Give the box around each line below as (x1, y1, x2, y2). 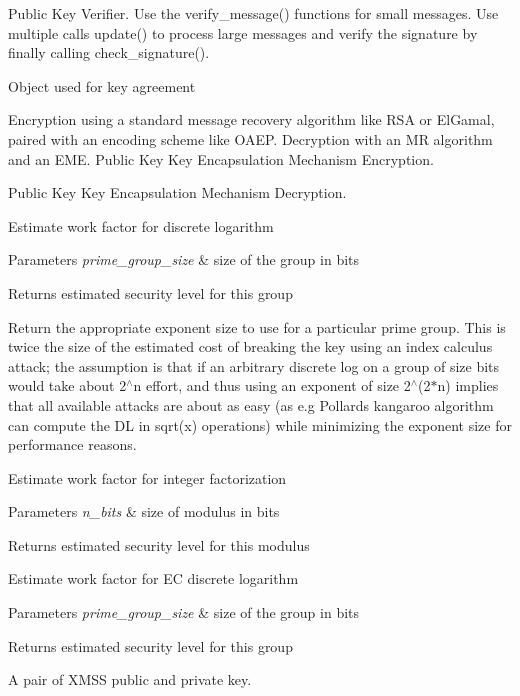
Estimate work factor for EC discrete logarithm (8, 568, 299, 589)
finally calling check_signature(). (8, 42, 210, 63)
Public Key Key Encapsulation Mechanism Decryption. (8, 182, 347, 203)
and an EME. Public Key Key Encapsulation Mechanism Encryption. (8, 148, 434, 169)
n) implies (437, 375, 499, 396)
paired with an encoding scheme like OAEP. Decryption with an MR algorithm (8, 128, 493, 149)
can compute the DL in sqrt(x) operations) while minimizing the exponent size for (8, 414, 512, 435)
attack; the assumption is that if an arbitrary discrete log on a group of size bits (8, 355, 500, 376)
